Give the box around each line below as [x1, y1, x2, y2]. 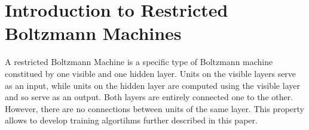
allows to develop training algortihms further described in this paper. [5, 114, 258, 126]
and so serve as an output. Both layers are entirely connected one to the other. [5, 91, 293, 103]
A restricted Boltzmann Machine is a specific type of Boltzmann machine [5, 55, 273, 68]
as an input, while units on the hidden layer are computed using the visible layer [5, 79, 300, 91]
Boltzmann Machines [5, 21, 182, 45]
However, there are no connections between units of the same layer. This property [5, 102, 304, 114]
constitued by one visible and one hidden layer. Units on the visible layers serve [5, 67, 296, 79]
